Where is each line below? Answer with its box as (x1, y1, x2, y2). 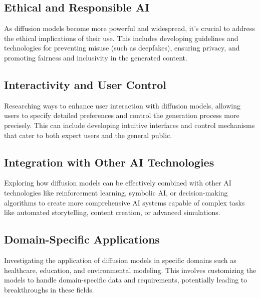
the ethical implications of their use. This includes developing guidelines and (4, 32, 238, 43)
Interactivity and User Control (4, 76, 167, 92)
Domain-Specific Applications (4, 231, 160, 247)
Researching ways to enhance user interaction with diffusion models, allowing (4, 100, 241, 110)
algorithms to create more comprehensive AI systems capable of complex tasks (4, 197, 245, 207)
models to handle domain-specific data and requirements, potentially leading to (4, 274, 247, 285)
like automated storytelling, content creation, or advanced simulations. (4, 207, 220, 217)
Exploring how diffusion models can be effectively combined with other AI (4, 177, 231, 188)
